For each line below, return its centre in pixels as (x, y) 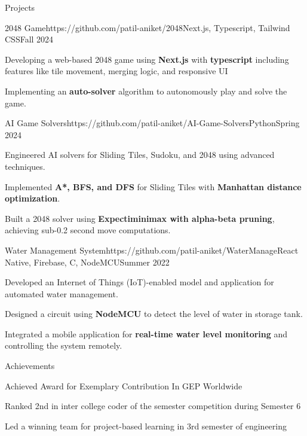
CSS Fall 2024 (29, 39)
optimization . (33, 198)
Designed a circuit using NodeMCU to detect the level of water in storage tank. (154, 314)
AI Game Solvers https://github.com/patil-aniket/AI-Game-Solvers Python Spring (152, 123)
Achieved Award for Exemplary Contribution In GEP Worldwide (124, 385)
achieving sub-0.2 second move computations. (88, 230)
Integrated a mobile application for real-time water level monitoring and (146, 333)
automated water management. (62, 293)
